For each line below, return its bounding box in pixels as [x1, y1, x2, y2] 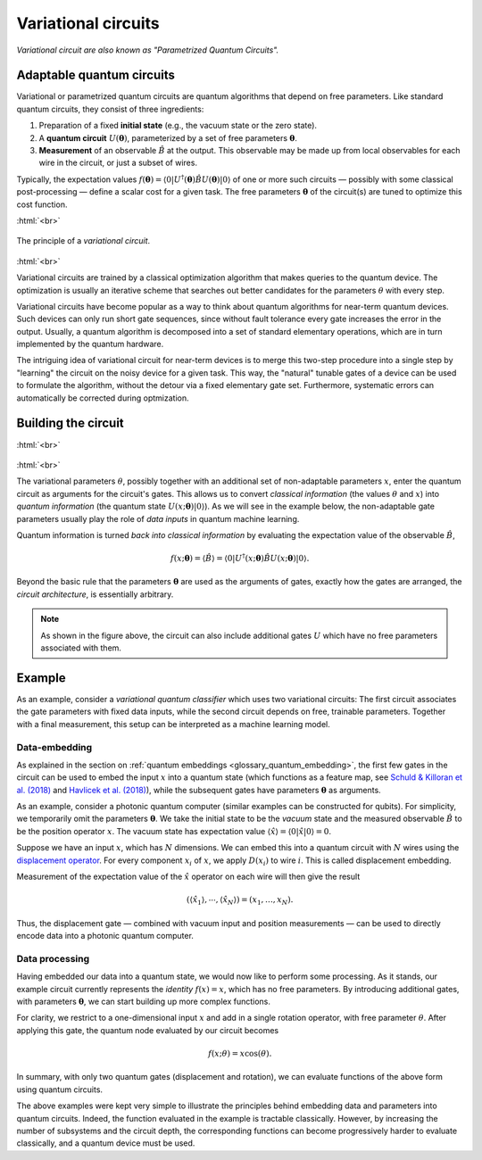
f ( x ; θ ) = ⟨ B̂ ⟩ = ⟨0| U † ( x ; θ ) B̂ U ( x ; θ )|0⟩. [170, 551, 310, 564]
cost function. [16, 199, 68, 210]
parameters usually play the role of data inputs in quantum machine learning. [16, 513, 300, 524]
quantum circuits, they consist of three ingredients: [16, 104, 204, 114]
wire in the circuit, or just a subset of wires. [38, 157, 198, 169]
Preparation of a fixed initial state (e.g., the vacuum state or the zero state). [38, 120, 317, 131]
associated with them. [40, 642, 122, 653]
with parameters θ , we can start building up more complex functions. [16, 996, 271, 1007]
